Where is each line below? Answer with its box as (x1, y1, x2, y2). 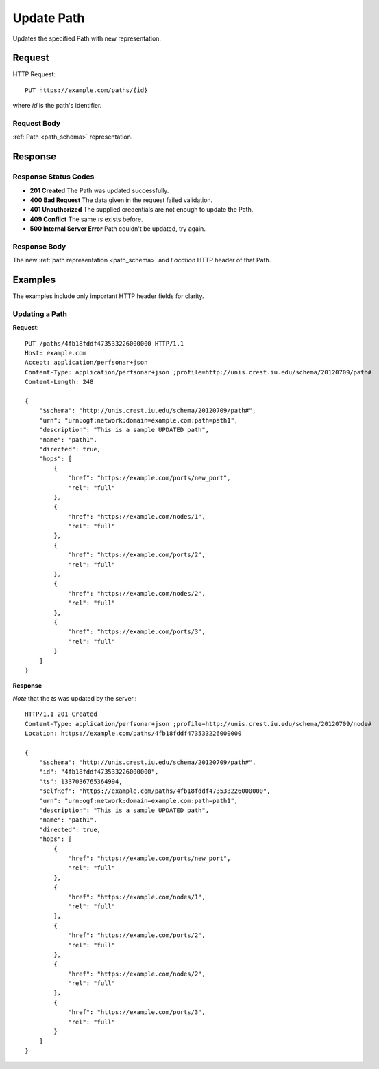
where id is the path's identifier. (12, 102, 102, 110)
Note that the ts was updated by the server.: (12, 694, 137, 702)
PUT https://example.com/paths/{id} (25, 86, 148, 94)
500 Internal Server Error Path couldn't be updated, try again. (29, 225, 206, 233)
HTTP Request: (12, 70, 56, 78)
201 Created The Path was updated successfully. (29, 186, 169, 194)
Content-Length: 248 (25, 378, 94, 386)
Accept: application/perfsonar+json (25, 359, 148, 367)
